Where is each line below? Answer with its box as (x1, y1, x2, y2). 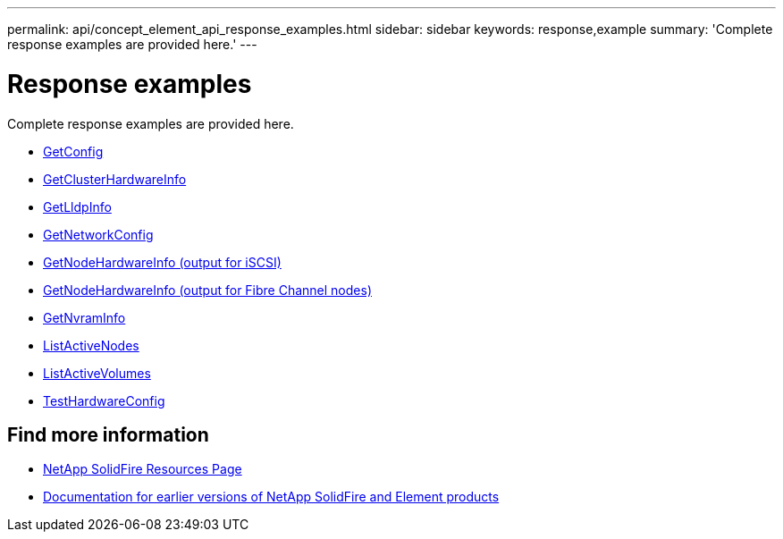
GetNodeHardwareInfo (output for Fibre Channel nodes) (43, 282, 372, 298)
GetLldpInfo (43, 198, 112, 215)
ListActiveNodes (43, 337, 139, 353)
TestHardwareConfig (43, 392, 165, 408)
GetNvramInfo (43, 309, 126, 325)
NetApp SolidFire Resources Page (43, 461, 242, 477)
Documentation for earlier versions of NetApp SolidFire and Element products (43, 489, 500, 505)
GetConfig (43, 143, 104, 159)
